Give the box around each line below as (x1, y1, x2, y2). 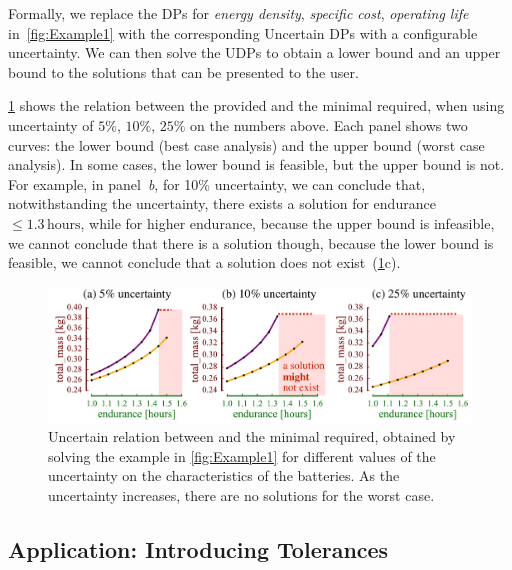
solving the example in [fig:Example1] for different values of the (48, 445, 436, 466)
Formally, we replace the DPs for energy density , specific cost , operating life (8, 3, 469, 23)
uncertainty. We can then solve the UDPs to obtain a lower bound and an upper (8, 42, 501, 63)
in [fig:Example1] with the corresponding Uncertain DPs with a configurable (8, 22, 478, 43)
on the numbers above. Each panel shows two (190, 114, 468, 135)
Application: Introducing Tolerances (8, 534, 389, 565)
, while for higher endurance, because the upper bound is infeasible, (80, 212, 495, 233)
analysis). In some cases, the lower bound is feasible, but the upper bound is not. (8, 154, 505, 175)
